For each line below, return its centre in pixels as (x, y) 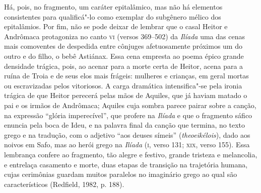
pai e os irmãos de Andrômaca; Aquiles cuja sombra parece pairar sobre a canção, (130, 105)
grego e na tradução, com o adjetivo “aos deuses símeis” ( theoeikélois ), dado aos (127, 134)
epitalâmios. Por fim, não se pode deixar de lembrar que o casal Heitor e (116, 26)
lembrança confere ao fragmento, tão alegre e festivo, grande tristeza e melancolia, (131, 154)
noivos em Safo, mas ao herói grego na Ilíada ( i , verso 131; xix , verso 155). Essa (127, 144)
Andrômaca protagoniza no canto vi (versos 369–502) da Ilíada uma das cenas (124, 36)
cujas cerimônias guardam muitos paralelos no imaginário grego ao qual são (121, 174)
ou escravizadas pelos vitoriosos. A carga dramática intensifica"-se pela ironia (123, 85)
